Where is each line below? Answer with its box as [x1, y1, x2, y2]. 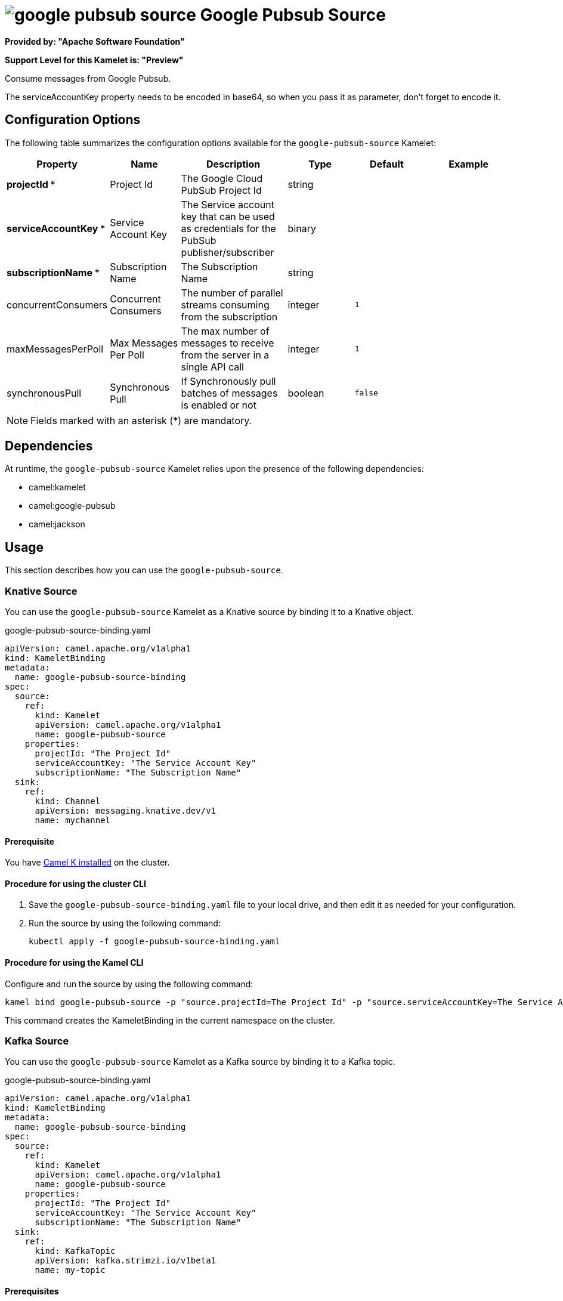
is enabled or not [181, 398, 256, 411]
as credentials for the [181, 222, 276, 234]
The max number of [181, 325, 270, 337]
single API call [181, 360, 244, 373]
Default [370, 157, 404, 170]
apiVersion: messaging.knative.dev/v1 [35, 806, 216, 816]
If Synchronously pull [181, 375, 276, 387]
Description [206, 157, 261, 170]
